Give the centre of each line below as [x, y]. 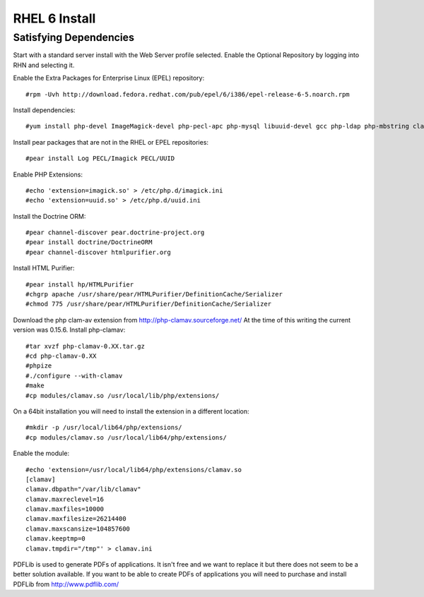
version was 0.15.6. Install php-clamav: [69, 330]
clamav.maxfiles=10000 [65, 509]
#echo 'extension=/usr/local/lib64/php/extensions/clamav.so [134, 470]
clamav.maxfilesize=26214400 [76, 519]
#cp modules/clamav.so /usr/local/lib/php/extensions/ [123, 396]
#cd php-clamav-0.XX [61, 356]
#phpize [39, 366]
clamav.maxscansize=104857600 [78, 529]
